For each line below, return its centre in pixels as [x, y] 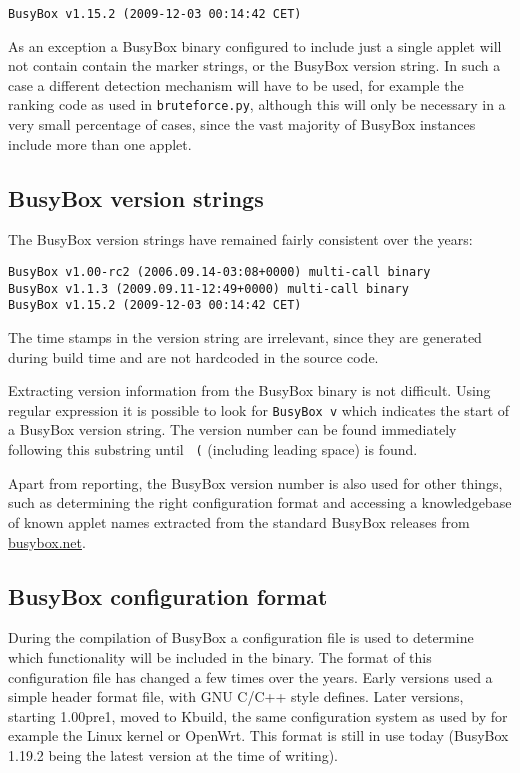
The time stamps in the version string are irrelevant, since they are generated [245, 337]
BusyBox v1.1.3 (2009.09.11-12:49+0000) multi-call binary [208, 288]
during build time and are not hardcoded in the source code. [193, 356]
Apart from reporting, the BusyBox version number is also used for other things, [255, 482]
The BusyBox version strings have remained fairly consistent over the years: [240, 239]
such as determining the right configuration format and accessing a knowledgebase [260, 502]
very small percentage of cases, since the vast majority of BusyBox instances [242, 124]
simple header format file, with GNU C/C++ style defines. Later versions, [236, 696]
